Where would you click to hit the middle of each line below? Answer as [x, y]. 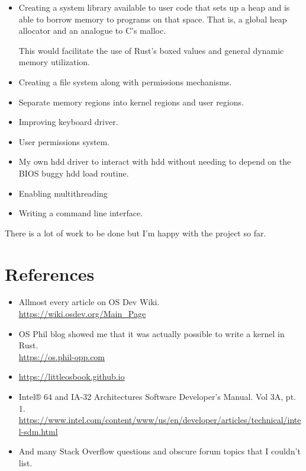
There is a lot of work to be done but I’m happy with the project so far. [136, 233]
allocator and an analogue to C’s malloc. [92, 31]
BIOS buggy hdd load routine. [74, 173]
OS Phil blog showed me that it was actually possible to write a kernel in [152, 333]
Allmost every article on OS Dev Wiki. [89, 302]
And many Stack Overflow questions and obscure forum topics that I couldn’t [160, 451]
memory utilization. [54, 62]
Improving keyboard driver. [68, 122]
